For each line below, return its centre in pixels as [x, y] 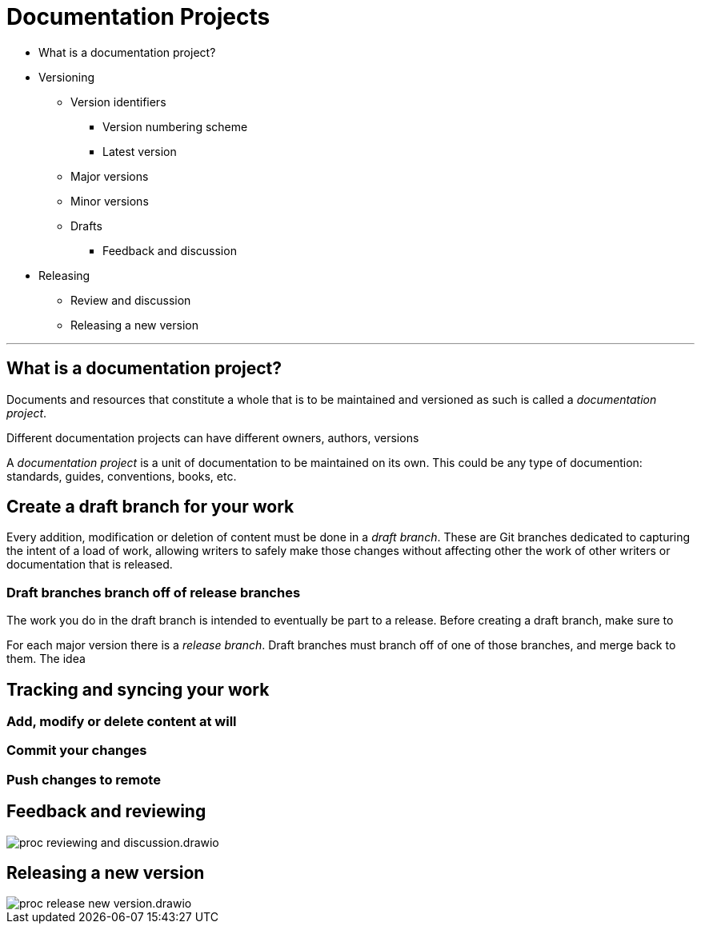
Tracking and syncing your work [138, 689]
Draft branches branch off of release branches [154, 592]
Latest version [140, 151]
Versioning [67, 77]
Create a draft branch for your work [150, 507]
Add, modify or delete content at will [122, 722]
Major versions [110, 176]
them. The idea [46, 659]
